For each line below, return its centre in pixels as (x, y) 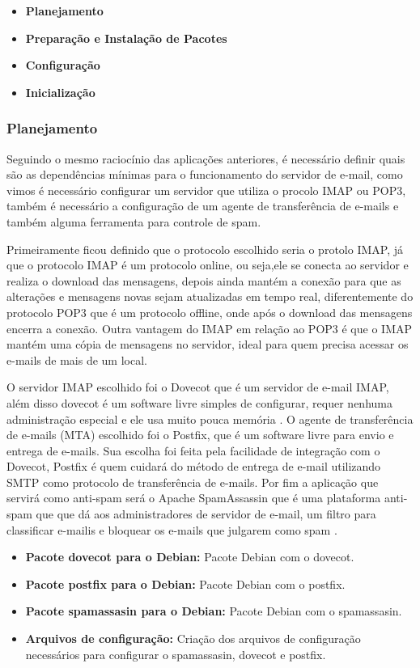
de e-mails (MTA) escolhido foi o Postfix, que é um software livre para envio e (200, 435)
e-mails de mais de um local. (77, 359)
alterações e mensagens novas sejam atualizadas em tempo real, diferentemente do (210, 296)
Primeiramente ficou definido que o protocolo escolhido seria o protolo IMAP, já (205, 249)
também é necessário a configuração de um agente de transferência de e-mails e (203, 206)
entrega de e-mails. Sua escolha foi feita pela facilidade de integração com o (193, 450)
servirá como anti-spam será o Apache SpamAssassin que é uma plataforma (194, 498)
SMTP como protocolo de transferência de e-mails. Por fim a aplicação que (193, 482)
